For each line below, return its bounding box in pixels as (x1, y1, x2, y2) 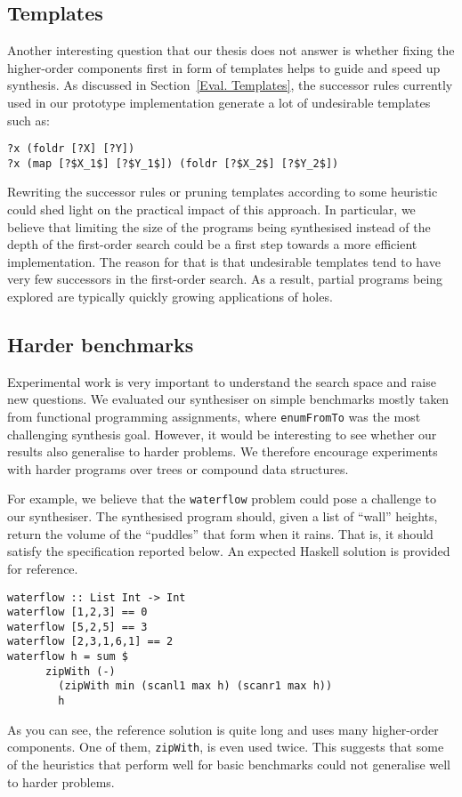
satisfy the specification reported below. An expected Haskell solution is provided (7, 542, 450, 560)
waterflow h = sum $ (7, 650, 129, 664)
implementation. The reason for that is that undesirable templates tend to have (7, 252, 441, 270)
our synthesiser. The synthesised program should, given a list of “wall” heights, (7, 507, 438, 526)
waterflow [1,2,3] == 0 (7, 606, 148, 619)
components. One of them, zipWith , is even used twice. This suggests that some (7, 737, 444, 756)
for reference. (7, 559, 78, 577)
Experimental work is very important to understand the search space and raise (7, 372, 436, 390)
